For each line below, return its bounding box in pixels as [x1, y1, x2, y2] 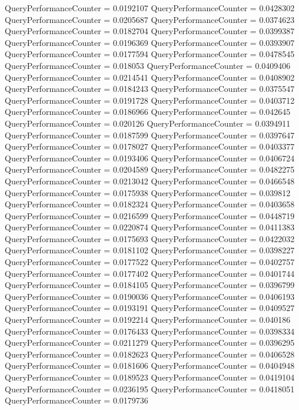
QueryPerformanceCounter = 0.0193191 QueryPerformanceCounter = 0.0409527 [5, 302, 295, 314]
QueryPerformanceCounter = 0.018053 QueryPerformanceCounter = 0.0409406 [5, 59, 291, 71]
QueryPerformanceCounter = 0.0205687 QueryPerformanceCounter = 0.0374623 [5, 13, 295, 25]
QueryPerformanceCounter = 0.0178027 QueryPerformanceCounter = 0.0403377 [5, 140, 295, 153]
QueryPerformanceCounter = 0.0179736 [5, 394, 148, 406]
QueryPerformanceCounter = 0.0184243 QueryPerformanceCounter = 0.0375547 [5, 82, 295, 95]
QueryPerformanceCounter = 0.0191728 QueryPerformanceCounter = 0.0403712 [5, 94, 295, 106]
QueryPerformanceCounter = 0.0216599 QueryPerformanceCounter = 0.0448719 [5, 209, 295, 221]
